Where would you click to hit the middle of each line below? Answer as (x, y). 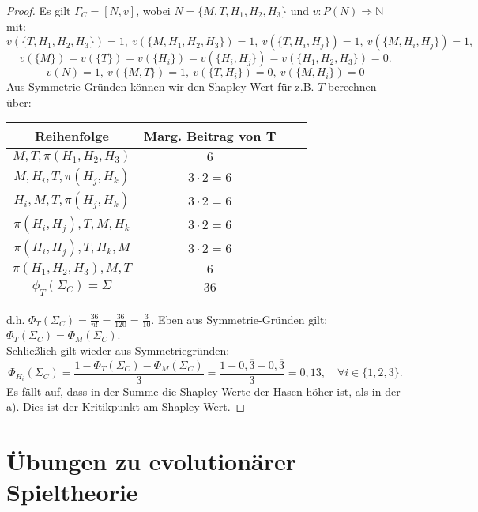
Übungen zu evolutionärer (152, 461)
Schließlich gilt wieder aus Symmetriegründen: (118, 350)
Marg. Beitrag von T (210, 136)
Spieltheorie (72, 492)
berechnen (352, 87)
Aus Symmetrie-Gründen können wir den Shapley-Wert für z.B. (160, 87)
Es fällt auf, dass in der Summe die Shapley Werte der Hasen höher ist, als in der (203, 391)
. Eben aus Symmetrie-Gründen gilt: (239, 319)
